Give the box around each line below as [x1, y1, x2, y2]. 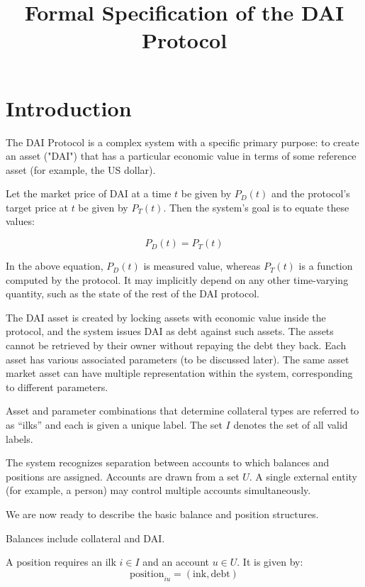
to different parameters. [6, 379, 108, 394]
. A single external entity [249, 468, 357, 483]
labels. [6, 431, 33, 446]
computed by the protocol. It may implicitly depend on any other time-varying [6, 272, 349, 287]
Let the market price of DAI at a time [6, 186, 172, 201]
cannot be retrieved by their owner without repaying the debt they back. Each [6, 338, 347, 353]
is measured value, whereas [143, 258, 261, 273]
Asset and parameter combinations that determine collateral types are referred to [6, 403, 359, 418]
